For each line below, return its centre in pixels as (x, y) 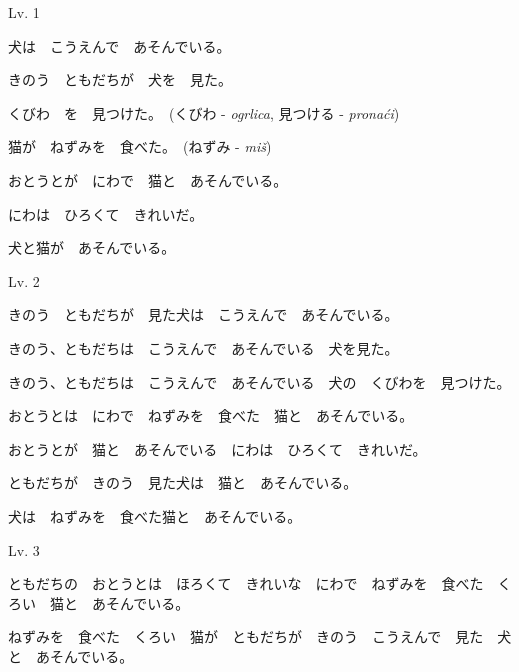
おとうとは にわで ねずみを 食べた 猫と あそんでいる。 (211, 415)
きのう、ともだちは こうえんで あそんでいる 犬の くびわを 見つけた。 (259, 381)
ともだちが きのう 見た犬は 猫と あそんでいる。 (183, 482)
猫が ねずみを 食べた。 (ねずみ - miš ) (140, 146)
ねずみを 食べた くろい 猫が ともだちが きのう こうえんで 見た (246, 636)
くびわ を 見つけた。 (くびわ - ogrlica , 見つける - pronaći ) (204, 112)
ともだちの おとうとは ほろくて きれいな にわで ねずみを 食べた (246, 583)
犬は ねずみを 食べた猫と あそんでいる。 (155, 515)
